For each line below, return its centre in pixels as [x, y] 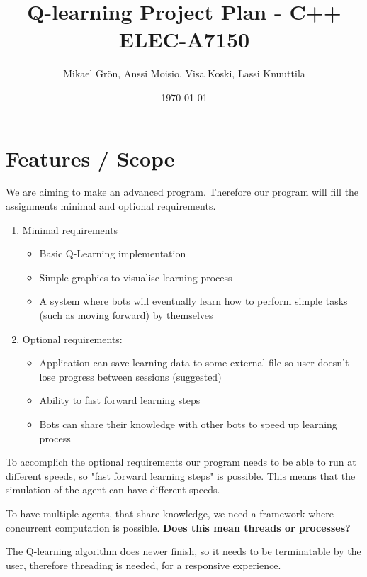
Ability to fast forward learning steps [120, 400]
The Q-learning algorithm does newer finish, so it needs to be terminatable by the [183, 551]
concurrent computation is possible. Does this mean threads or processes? [178, 527]
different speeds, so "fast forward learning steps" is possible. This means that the [181, 475]
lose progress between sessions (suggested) [130, 376]
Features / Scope [90, 158]
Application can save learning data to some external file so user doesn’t [194, 363]
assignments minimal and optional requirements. [111, 206]
